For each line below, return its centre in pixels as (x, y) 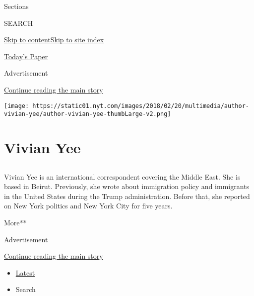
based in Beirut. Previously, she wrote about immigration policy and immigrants (127, 186)
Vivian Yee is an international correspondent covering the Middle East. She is (122, 176)
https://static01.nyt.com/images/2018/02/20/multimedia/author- (141, 106)
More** (15, 223)
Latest (25, 272)
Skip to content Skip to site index (54, 40)
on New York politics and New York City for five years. (88, 206)
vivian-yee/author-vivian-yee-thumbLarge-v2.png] (88, 114)
